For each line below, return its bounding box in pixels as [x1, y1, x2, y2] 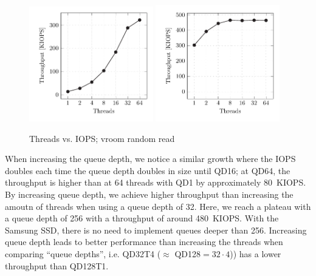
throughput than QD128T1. [5, 259, 109, 272]
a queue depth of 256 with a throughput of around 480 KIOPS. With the [5, 212, 279, 224]
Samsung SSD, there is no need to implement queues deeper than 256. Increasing [5, 223, 307, 236]
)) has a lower [230, 247, 281, 260]
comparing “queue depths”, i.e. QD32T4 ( [5, 247, 161, 260]
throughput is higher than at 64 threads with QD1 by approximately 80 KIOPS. [5, 176, 306, 189]
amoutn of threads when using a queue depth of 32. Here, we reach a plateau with [5, 200, 311, 212]
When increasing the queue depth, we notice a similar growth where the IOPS [5, 152, 296, 165]
